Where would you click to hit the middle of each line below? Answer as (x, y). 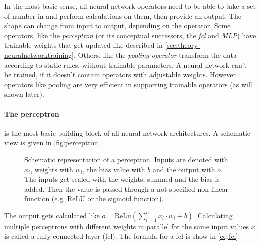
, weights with (52, 169)
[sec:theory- (183, 45)
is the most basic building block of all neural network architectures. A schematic (127, 133)
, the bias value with (114, 169)
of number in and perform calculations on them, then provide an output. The (123, 16)
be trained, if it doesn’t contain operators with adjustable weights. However (120, 75)
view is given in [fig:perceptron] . (53, 143)
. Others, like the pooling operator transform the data (155, 55)
